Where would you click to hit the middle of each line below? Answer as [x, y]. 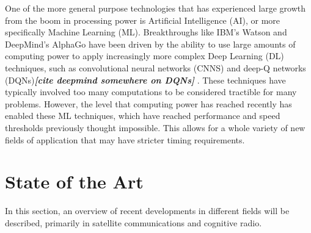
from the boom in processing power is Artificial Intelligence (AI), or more [143, 20]
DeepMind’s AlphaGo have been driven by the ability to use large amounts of [150, 44]
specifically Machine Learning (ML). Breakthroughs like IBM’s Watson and [146, 32]
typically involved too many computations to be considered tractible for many [151, 92]
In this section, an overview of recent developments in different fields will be [147, 211]
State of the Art [74, 181]
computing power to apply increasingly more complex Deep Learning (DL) [145, 56]
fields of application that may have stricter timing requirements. [125, 139]
